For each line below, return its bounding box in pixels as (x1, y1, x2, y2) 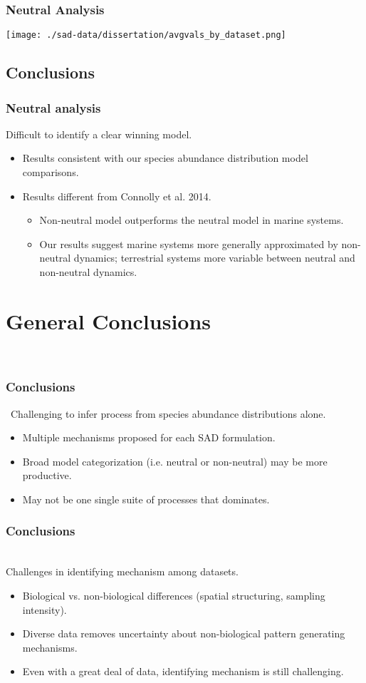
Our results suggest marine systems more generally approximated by (39, 236, 338, 251)
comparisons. (22, 165, 79, 180)
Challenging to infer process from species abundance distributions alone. (10, 406, 326, 421)
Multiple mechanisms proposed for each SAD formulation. (22, 430, 276, 445)
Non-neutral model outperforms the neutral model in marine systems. (39, 212, 344, 227)
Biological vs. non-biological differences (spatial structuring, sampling (22, 587, 325, 602)
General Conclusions (6, 306, 211, 335)
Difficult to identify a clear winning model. (6, 126, 192, 141)
